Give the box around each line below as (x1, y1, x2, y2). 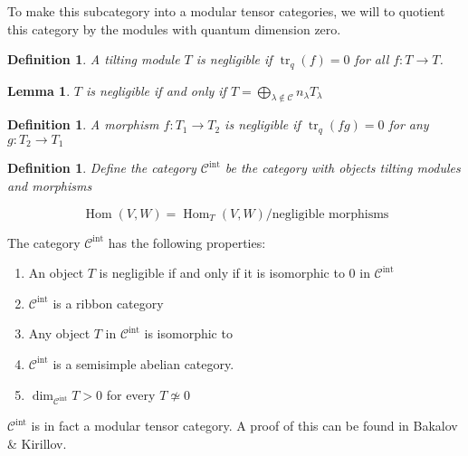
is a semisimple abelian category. (53, 354, 234, 373)
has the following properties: (108, 233, 266, 252)
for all (354, 50, 389, 69)
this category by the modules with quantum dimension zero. (7, 19, 341, 38)
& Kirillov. (7, 433, 67, 452)
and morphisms (7, 176, 92, 195)
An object (28, 263, 84, 282)
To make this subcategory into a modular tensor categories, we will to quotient (7, 2, 445, 20)
